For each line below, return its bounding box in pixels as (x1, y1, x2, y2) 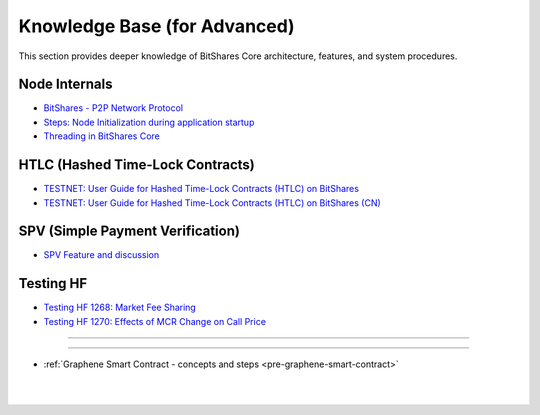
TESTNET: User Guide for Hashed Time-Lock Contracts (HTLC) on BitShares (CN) (43, 196, 382, 209)
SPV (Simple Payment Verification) (18, 223, 240, 240)
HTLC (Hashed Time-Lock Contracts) (18, 156, 255, 174)
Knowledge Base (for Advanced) (18, 15, 295, 37)
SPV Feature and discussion (43, 249, 160, 261)
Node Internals (18, 76, 113, 93)
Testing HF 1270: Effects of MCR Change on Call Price (43, 315, 267, 327)
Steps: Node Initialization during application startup (43, 116, 255, 128)
